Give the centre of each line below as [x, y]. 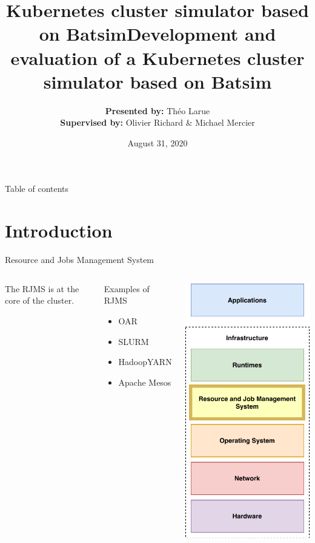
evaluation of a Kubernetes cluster [157, 57]
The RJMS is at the [42, 288]
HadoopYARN [145, 362]
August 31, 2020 [157, 142]
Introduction [59, 231]
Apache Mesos [145, 382]
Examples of [127, 288]
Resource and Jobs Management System [80, 260]
